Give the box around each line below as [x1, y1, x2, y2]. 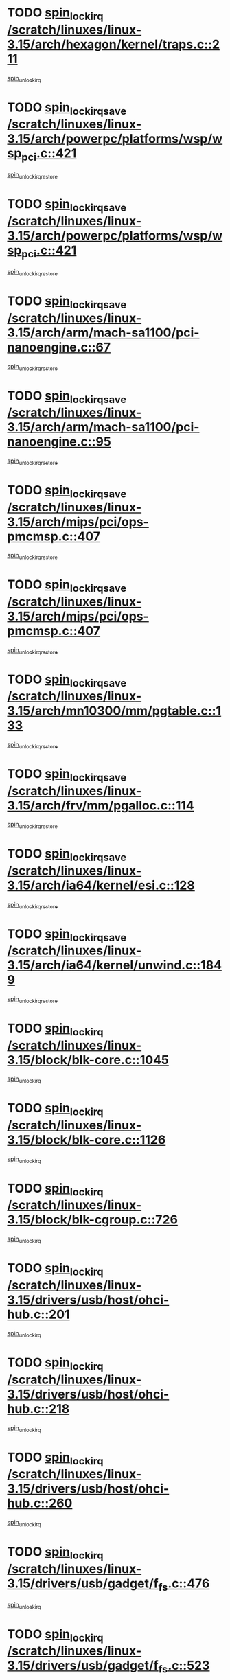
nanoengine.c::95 [7, 434, 111, 450]
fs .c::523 [158, 1658, 210, 1676]
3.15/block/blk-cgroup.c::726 [7, 1212, 179, 1228]
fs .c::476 [158, 1576, 210, 1593]
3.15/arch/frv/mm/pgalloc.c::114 [7, 798, 194, 813]
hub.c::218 [7, 1401, 70, 1416]
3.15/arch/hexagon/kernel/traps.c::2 [7, 36, 220, 52]
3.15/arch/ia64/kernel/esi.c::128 [7, 877, 196, 893]
